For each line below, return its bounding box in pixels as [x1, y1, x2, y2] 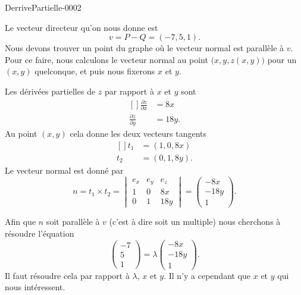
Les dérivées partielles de [5, 84, 96, 97]
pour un [267, 53, 297, 65]
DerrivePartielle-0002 [5, 1, 81, 13]
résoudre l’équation [5, 227, 74, 239]
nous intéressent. [5, 281, 65, 293]
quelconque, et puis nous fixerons [35, 65, 155, 77]
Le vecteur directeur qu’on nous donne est [5, 21, 158, 33]
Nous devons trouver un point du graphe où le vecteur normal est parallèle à [5, 42, 284, 54]
